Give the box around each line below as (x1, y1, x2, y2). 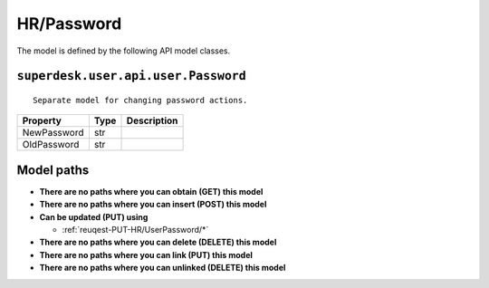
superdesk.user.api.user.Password (16, 69, 246, 83)
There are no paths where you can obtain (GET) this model (39, 186, 264, 197)
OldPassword (22, 139, 80, 151)
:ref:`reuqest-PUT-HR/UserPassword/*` (62, 225, 209, 235)
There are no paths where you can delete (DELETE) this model (39, 236, 277, 248)
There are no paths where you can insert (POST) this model (39, 199, 267, 210)
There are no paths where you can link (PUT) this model (39, 249, 254, 260)
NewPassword (22, 127, 84, 139)
